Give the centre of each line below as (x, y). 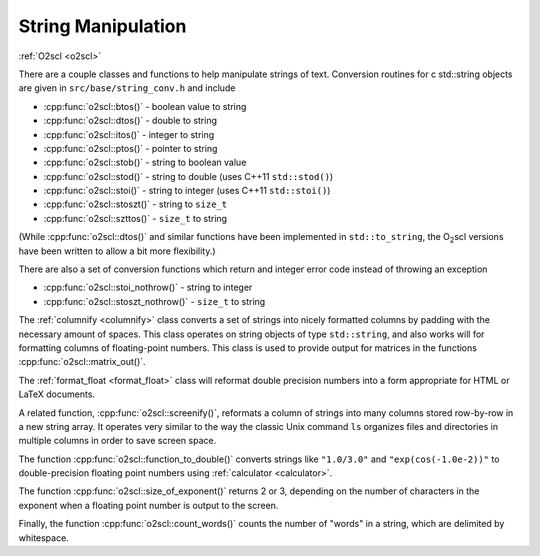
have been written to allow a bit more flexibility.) (117, 251)
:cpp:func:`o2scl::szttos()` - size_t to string (135, 218)
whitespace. (43, 537)
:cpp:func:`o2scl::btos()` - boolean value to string (145, 106)
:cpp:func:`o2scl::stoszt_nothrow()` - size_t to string (154, 301)
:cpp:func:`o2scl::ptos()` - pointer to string (130, 148)
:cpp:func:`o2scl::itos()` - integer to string (129, 134)
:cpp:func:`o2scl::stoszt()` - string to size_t (135, 204)
